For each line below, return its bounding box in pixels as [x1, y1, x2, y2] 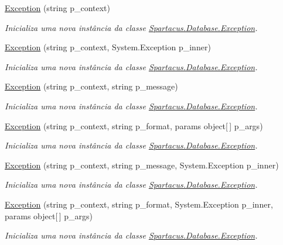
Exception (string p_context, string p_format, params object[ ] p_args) [5, 119, 263, 132]
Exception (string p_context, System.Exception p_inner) [5, 41, 211, 53]
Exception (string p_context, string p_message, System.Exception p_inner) [5, 158, 279, 171]
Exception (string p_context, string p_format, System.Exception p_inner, [5, 198, 273, 210]
